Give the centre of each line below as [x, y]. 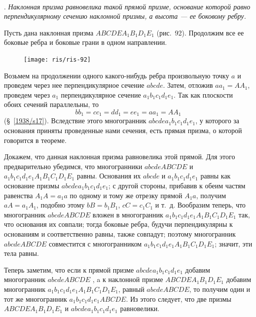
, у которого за [218, 121]
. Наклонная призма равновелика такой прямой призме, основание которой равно [127, 6]
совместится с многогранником [95, 243]
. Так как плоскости [203, 94]
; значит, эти [234, 243]
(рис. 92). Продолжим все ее [200, 32]
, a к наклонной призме [128, 279]
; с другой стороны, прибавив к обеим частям [177, 186]
